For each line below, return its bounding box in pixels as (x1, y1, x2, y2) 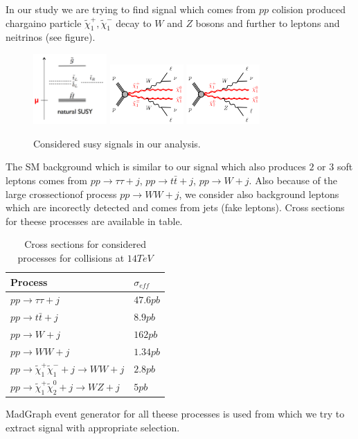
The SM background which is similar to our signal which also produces (6, 159, 306, 174)
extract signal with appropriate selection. (6, 420, 180, 434)
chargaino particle (6, 15, 82, 30)
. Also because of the (249, 173, 337, 188)
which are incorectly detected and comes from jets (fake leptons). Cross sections (6, 200, 345, 215)
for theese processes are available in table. (6, 213, 183, 228)
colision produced (271, 2, 346, 16)
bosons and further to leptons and (195, 15, 340, 30)
